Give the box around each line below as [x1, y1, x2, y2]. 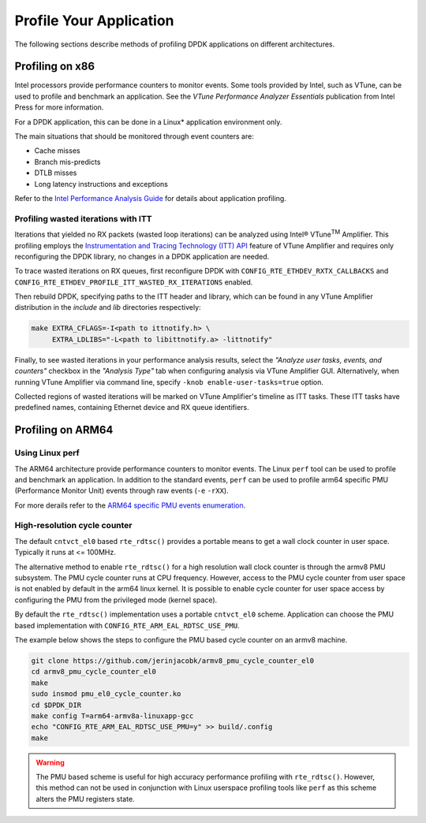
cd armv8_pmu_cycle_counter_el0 [31, 667, 157, 676]
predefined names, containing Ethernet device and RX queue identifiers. [14, 403, 249, 412]
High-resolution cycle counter [14, 520, 133, 531]
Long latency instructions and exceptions [34, 179, 169, 188]
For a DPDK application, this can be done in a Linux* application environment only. [14, 117, 282, 126]
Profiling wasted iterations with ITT [14, 213, 153, 224]
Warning [35, 758, 65, 767]
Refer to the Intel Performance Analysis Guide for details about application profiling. [14, 193, 287, 203]
